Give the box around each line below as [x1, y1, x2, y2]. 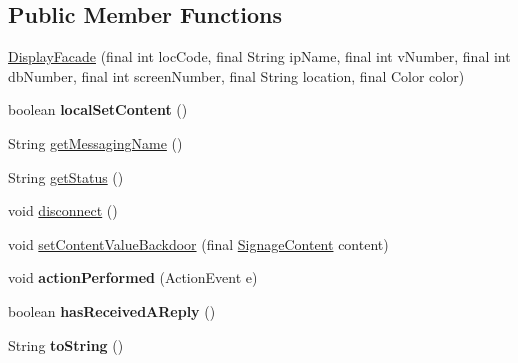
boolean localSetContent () [8, 99, 188, 120]
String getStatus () [8, 166, 124, 187]
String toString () [8, 334, 124, 355]
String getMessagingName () [8, 132, 183, 153]
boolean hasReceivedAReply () [8, 300, 216, 321]
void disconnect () [8, 200, 118, 221]
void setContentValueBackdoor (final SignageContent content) [8, 233, 389, 254]
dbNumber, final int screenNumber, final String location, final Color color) [8, 65, 465, 86]
